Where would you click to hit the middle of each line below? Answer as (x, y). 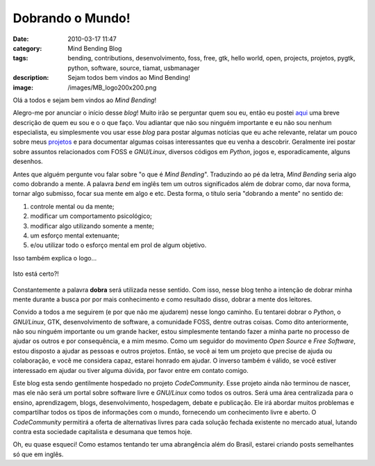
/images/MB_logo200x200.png (112, 88)
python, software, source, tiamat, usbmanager (134, 68)
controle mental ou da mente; (72, 206)
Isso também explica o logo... (55, 258)
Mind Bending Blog (95, 48)
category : (27, 48)
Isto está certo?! (36, 274)
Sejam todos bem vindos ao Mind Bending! (129, 78)
